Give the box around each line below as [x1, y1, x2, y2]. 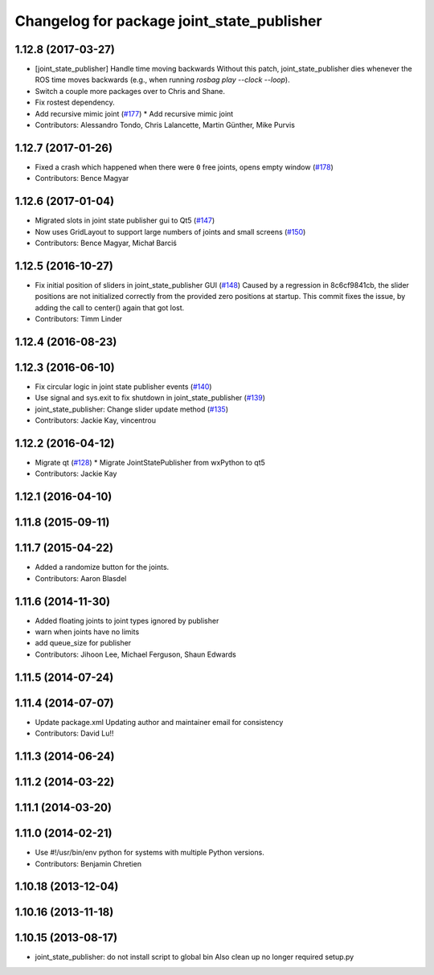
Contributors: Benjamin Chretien [35, 858, 142, 868]
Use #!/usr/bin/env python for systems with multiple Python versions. [35, 848, 264, 858]
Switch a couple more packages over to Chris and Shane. [35, 86, 225, 96]
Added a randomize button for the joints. [35, 563, 170, 572]
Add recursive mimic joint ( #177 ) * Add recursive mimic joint [35, 109, 234, 118]
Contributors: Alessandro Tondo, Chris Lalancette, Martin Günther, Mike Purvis [35, 121, 295, 130]
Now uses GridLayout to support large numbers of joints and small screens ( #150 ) [35, 227, 306, 236]
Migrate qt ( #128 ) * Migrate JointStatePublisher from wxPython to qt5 [35, 458, 265, 468]
